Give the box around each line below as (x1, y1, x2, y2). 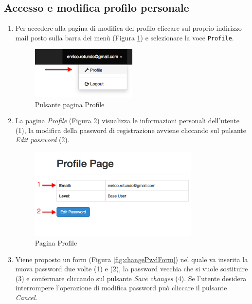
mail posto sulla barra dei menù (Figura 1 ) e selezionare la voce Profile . (15, 32, 234, 42)
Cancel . (15, 292, 37, 302)
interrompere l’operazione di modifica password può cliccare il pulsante (15, 283, 227, 293)
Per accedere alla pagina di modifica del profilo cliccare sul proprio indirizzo (15, 23, 242, 33)
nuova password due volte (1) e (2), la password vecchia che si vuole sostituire (15, 264, 248, 274)
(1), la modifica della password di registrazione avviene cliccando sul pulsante (15, 125, 246, 135)
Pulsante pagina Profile (35, 99, 105, 109)
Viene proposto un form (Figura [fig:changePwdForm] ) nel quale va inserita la (15, 254, 248, 264)
